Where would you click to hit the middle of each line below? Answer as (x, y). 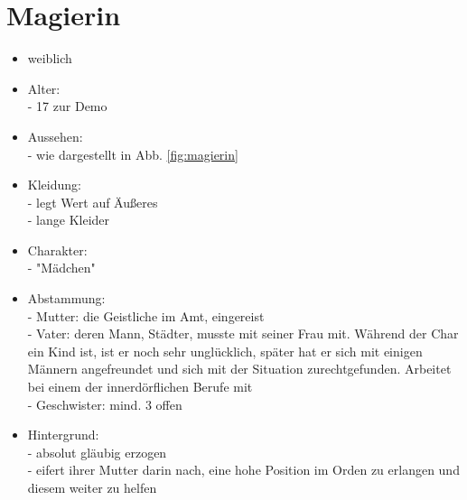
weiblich (50, 58)
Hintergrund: (63, 435)
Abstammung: (66, 298)
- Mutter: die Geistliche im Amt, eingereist (146, 315)
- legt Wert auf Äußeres (93, 202)
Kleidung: (54, 185)
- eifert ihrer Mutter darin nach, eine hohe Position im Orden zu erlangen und (243, 470)
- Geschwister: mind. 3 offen (105, 404)
